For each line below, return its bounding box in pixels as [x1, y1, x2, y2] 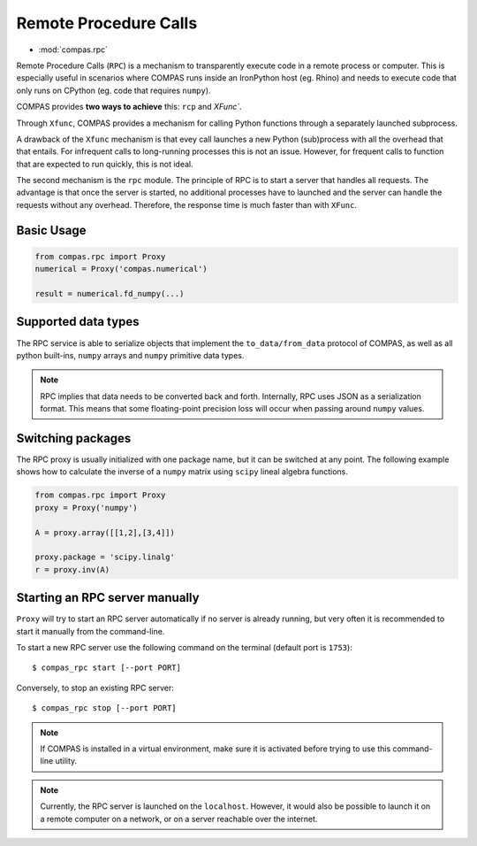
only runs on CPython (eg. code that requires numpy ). [16, 85, 211, 96]
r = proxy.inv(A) [34, 565, 110, 574]
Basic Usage [16, 222, 87, 238]
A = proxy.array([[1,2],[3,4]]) [34, 527, 176, 537]
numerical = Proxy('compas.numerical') [34, 264, 208, 274]
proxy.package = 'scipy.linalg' [34, 552, 176, 562]
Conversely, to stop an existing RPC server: [16, 682, 174, 693]
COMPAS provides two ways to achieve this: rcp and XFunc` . [16, 102, 242, 112]
